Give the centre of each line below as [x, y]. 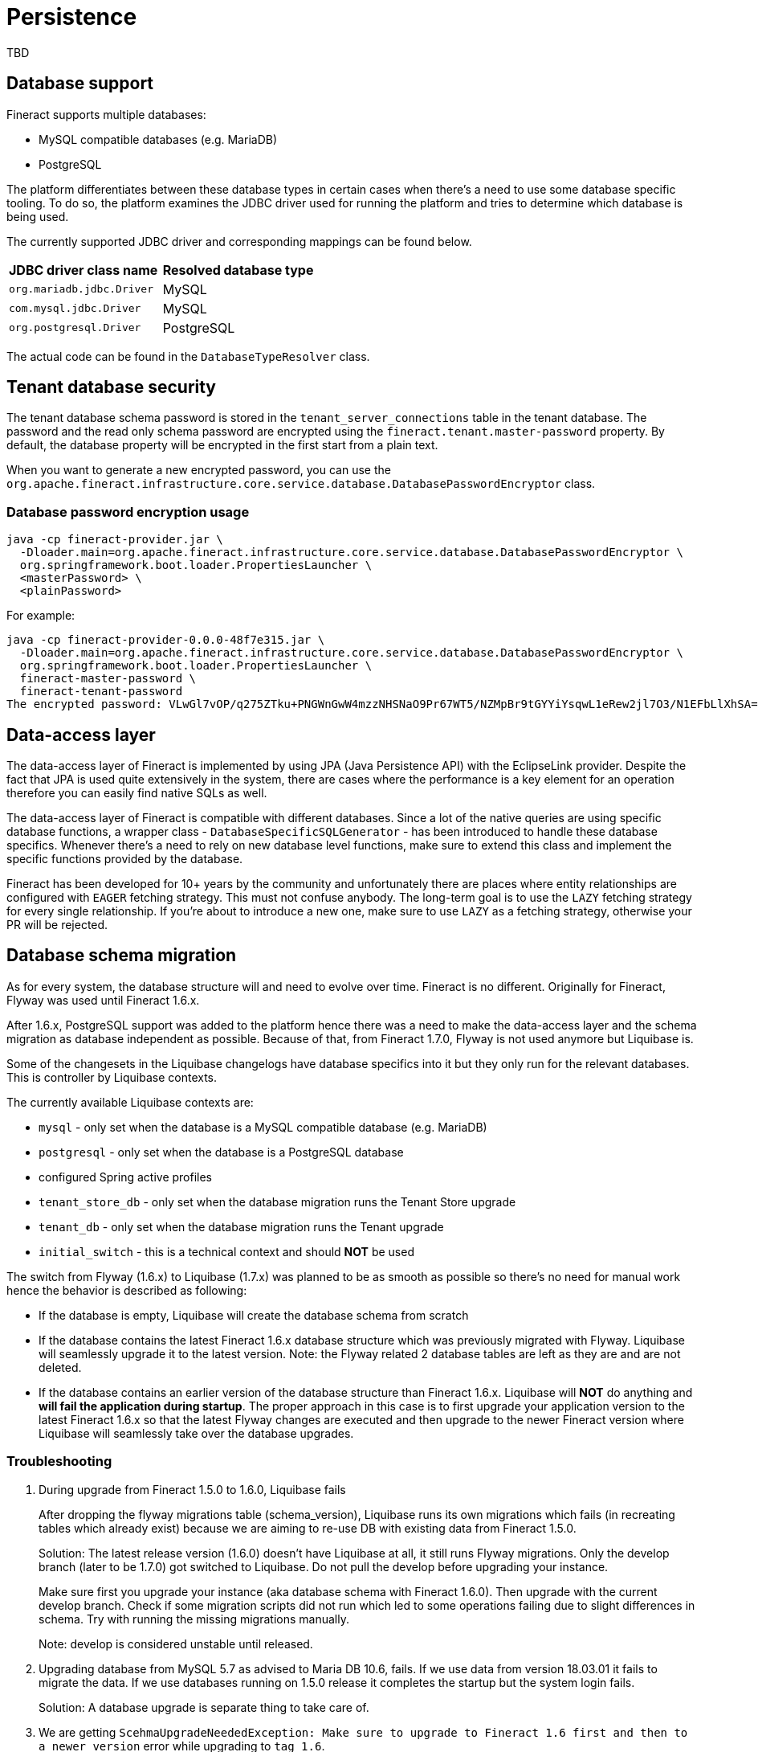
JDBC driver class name [84, 270]
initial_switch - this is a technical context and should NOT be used [226, 1251]
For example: [41, 616]
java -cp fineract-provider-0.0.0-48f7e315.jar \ [166, 640]
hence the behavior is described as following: [127, 1290]
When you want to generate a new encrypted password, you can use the [199, 470]
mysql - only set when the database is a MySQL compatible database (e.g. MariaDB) [263, 1127]
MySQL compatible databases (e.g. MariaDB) [158, 139]
